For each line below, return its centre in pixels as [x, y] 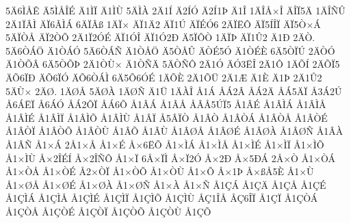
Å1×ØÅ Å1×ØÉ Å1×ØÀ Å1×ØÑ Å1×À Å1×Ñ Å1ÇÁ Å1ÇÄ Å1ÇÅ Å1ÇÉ [166, 184]
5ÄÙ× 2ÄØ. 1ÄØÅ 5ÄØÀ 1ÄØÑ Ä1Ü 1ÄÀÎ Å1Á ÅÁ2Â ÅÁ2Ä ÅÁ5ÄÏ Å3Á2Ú [174, 91]
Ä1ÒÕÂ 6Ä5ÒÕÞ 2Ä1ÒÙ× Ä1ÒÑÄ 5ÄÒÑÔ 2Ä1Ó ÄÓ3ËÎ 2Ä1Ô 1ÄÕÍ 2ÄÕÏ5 [173, 64]
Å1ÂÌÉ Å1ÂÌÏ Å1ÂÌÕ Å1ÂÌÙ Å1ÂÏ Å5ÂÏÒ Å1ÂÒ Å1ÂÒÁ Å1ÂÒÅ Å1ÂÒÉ [167, 117]
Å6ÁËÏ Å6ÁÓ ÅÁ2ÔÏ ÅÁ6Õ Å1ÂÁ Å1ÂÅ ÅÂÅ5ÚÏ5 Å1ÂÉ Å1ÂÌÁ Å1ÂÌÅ [166, 104]
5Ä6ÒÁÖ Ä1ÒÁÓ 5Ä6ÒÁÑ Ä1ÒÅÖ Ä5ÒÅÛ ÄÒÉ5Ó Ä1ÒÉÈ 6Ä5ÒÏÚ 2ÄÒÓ [170, 50]
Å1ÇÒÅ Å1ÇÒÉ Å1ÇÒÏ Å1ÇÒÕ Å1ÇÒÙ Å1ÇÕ [108, 211]
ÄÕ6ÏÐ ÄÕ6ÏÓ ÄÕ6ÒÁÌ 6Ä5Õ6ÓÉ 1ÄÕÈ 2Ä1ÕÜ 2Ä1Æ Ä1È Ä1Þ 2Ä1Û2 [164, 77]
